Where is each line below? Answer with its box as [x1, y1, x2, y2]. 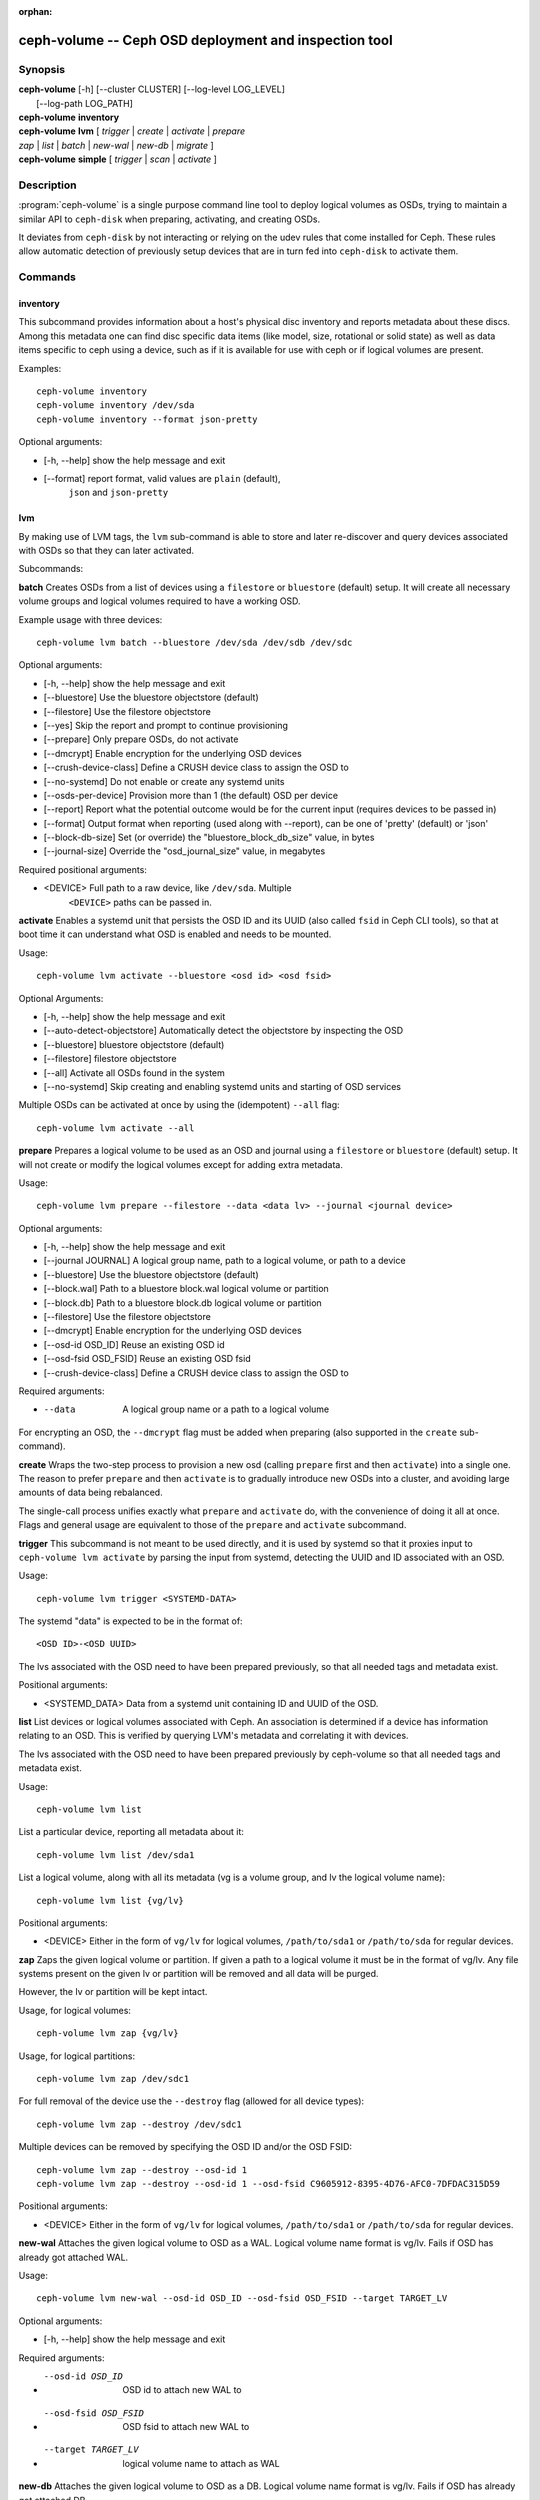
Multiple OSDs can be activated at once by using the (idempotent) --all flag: [18, 1099, 340, 1111]
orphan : [18, 6, 53, 17]
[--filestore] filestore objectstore [43, 1053, 177, 1065]
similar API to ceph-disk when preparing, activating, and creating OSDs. [18, 213, 320, 225]
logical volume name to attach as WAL [122, 2457, 280, 2469]
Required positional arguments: [18, 863, 147, 875]
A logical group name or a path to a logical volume [122, 1403, 330, 1415]
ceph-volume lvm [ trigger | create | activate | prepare [18, 125, 246, 137]
